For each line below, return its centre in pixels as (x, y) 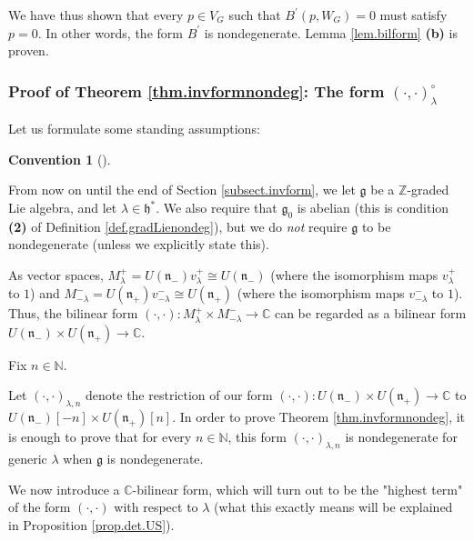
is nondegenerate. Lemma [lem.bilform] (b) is (331, 32)
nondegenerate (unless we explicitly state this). (139, 244)
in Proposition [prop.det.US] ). (91, 524)
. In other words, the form (110, 32)
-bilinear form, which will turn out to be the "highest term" (298, 489)
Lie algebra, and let (63, 208)
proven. (29, 50)
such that (255, 15)
